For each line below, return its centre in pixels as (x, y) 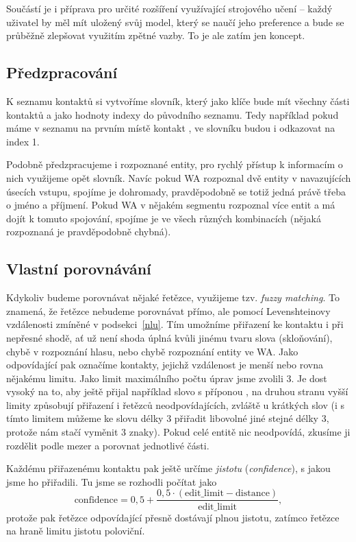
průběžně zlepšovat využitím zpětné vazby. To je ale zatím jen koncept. (156, 35)
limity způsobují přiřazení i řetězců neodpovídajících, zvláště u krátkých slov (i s (175, 404)
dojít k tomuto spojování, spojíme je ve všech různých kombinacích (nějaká (164, 218)
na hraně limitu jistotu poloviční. (76, 531)
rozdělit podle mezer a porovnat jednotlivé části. (108, 445)
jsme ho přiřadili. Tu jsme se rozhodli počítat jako (112, 481)
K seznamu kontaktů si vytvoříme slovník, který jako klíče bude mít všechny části (178, 101)
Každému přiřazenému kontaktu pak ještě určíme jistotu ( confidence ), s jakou (168, 468)
